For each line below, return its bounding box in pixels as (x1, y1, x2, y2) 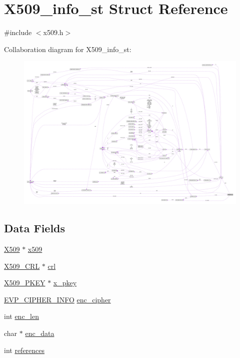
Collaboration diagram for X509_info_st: (4, 44, 131, 54)
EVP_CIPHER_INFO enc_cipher (4, 294, 111, 304)
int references (4, 344, 45, 355)
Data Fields (4, 220, 65, 236)
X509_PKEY (4, 277, 45, 288)
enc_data (25, 327, 54, 338)
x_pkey (53, 277, 77, 288)
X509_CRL (4, 260, 40, 271)
